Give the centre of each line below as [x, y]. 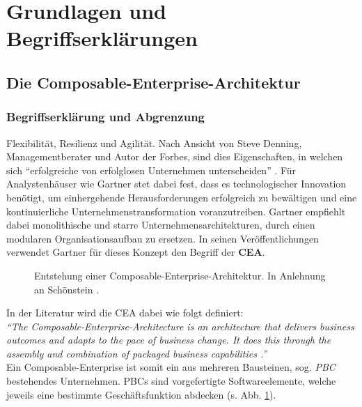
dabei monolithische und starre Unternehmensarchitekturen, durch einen [161, 225]
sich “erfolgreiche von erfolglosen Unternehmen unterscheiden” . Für [151, 170]
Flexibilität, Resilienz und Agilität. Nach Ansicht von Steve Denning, [154, 143]
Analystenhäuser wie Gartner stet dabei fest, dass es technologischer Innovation [176, 184]
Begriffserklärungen [102, 38]
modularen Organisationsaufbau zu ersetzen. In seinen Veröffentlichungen [163, 238]
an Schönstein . [67, 289]
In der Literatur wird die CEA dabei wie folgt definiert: [125, 313]
